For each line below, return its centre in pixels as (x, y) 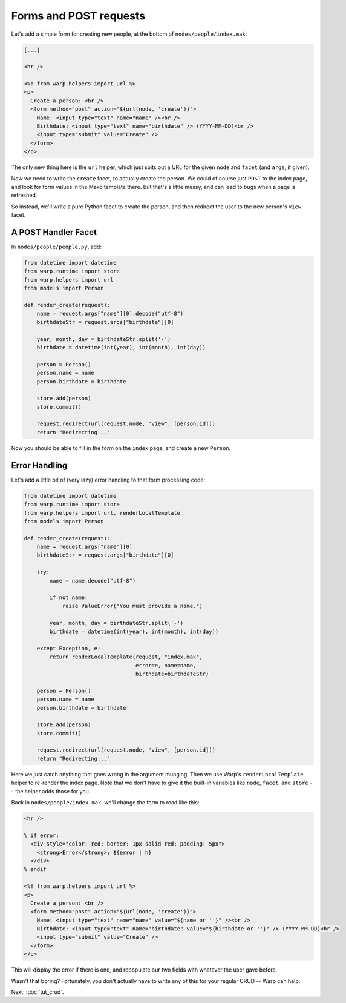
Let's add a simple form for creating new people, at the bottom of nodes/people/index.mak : (129, 34)
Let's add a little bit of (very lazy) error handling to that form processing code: (108, 480)
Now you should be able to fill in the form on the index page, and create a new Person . (121, 448)
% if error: (42, 835)
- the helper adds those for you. (51, 791)
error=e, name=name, (166, 665)
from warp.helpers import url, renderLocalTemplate (102, 513)
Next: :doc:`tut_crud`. (38, 992)
